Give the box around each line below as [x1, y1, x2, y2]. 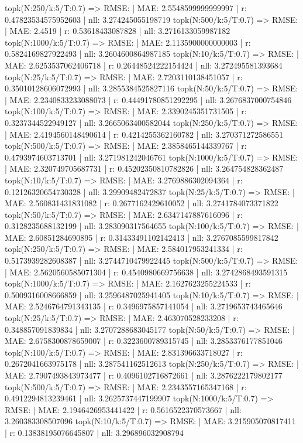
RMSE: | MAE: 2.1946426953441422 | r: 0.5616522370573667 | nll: [5, 403, 242, 415]
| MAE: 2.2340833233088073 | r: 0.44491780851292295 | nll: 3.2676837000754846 [5, 93, 292, 105]
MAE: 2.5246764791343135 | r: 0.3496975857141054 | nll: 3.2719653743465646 [5, 300, 283, 312]
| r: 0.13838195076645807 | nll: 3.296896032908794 [5, 426, 184, 438]
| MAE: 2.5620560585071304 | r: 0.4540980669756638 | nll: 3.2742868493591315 [5, 265, 288, 278]
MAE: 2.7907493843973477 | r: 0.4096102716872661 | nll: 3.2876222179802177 [5, 369, 283, 381]
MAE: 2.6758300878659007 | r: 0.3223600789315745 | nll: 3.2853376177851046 [5, 335, 283, 347]
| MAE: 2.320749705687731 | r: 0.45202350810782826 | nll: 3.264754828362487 [5, 162, 284, 175]
